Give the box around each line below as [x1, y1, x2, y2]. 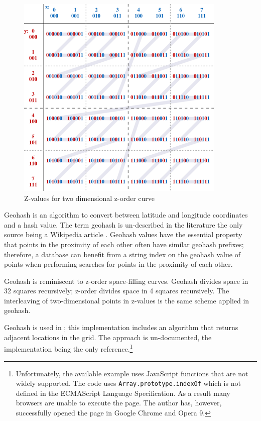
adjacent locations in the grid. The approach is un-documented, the [4, 332, 212, 342]
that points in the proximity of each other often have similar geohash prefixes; [4, 239, 244, 249]
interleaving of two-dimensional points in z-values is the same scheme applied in [4, 295, 249, 305]
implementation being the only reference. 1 [4, 342, 133, 354]
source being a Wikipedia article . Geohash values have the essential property [4, 229, 242, 240]
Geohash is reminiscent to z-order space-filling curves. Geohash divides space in [4, 275, 248, 286]
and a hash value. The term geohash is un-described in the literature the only [4, 219, 243, 230]
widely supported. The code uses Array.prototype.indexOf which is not [16, 378, 241, 388]
